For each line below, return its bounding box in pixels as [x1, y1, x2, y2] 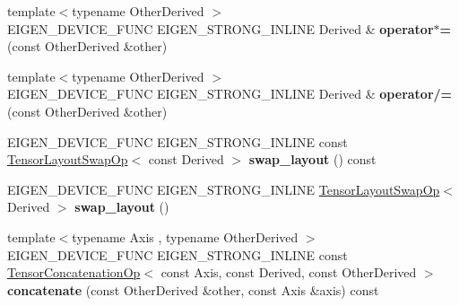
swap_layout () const [248, 150, 377, 169]
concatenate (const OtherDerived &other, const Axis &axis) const [7, 280, 379, 299]
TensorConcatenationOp [7, 263, 141, 282]
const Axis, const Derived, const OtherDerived [160, 263, 417, 282]
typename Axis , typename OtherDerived [72, 227, 299, 246]
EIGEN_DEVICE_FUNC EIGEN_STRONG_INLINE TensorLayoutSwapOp [7, 179, 440, 198]
